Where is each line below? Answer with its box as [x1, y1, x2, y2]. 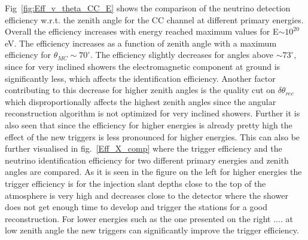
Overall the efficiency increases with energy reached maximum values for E [5, 25, 279, 38]
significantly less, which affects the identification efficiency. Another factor [5, 72, 276, 84]
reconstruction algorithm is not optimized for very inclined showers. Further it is [5, 107, 300, 119]
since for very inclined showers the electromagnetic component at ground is [5, 60, 280, 72]
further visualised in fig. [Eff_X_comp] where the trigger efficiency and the [5, 142, 282, 155]
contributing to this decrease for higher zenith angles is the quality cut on [5, 84, 275, 96]
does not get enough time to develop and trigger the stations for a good [5, 201, 268, 213]
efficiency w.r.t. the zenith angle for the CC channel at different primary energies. [5, 13, 304, 26]
